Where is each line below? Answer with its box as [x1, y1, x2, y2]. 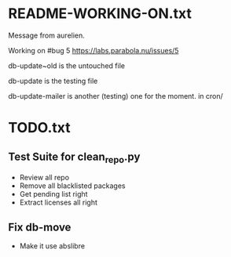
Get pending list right [19, 190, 88, 199]
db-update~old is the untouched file [8, 60, 126, 71]
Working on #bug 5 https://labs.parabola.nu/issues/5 [8, 45, 179, 55]
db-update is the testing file [8, 76, 98, 85]
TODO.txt [8, 119, 71, 137]
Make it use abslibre [19, 241, 85, 251]
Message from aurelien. [8, 31, 85, 40]
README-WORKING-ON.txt [8, 5, 192, 23]
